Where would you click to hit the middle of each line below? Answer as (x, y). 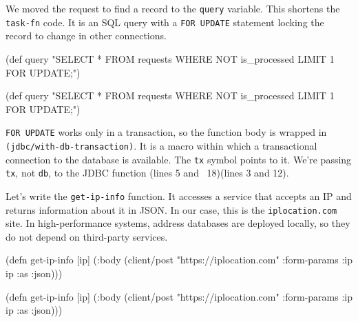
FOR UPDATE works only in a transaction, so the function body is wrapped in (166, 132)
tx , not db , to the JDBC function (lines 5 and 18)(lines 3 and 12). (147, 173)
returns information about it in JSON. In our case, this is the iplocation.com (171, 209)
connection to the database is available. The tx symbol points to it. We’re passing (179, 159)
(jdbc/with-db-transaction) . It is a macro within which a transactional (161, 145)
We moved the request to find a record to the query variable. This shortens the (173, 8)
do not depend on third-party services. (87, 236)
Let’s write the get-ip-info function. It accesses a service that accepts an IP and (179, 195)
